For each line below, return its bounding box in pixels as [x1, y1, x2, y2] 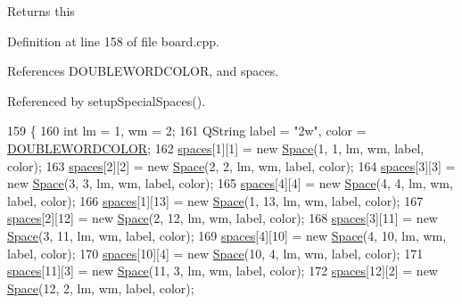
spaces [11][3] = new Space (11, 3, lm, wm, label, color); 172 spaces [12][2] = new [7, 261, 438, 280]
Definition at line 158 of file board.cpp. [7, 31, 219, 50]
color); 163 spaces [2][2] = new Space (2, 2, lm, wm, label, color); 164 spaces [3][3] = [7, 156, 456, 175]
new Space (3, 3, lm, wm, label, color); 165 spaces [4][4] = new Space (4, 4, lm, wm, [7, 174, 453, 193]
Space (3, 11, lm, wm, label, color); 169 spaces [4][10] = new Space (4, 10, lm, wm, [7, 226, 447, 244]
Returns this [7, 2, 75, 20]
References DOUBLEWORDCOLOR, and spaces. [7, 62, 279, 80]
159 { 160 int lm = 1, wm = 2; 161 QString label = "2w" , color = [7, 121, 367, 140]
